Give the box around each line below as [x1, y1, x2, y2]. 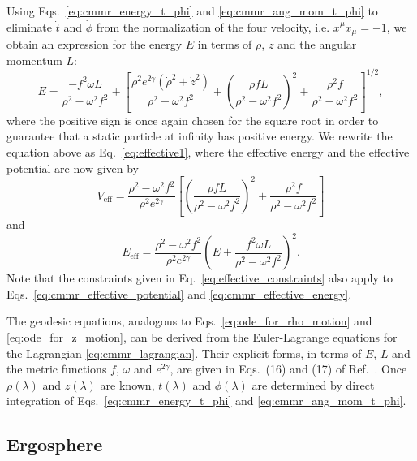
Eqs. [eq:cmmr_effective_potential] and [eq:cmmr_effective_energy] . [6, 285, 352, 302]
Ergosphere [6, 432, 103, 457]
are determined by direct [251, 376, 375, 393]
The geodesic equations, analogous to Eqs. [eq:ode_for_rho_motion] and [6, 312, 372, 330]
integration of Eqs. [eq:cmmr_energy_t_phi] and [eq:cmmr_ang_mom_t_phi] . [6, 392, 406, 409]
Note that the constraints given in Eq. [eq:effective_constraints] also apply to [6, 269, 393, 287]
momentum [6, 51, 62, 68]
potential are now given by [6, 159, 139, 176]
